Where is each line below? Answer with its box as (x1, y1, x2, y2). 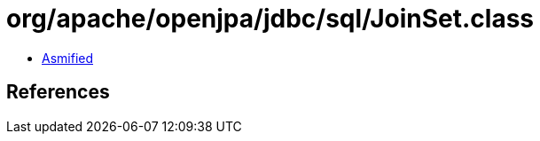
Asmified (42, 50, 94, 66)
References (6, 81, 110, 104)
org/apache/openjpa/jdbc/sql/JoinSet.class (6, 4, 535, 34)
